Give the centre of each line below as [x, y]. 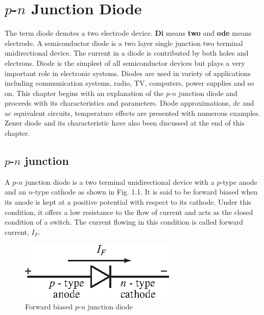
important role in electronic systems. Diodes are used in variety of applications [128, 73]
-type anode [239, 181]
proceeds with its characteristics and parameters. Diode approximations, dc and [129, 103]
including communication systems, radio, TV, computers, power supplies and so [129, 83]
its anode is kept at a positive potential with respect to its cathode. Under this [128, 202]
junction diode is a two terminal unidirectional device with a [119, 181]
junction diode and [208, 93]
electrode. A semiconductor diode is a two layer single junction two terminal [124, 43]
